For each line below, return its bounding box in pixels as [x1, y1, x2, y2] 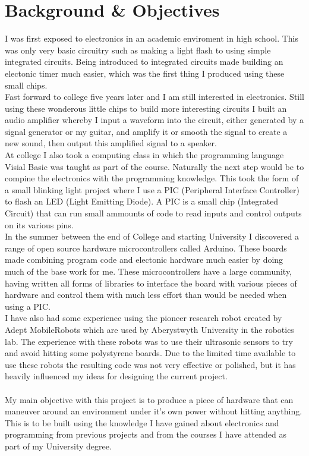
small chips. [5, 78, 48, 91]
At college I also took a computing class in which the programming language [5, 149, 284, 161]
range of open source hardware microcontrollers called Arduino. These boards [5, 241, 287, 254]
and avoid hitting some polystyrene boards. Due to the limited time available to [5, 347, 296, 359]
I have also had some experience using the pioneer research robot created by [5, 312, 282, 324]
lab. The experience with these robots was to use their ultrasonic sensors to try [5, 335, 293, 347]
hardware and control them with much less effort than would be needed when [5, 288, 287, 301]
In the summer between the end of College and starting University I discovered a [5, 230, 299, 243]
